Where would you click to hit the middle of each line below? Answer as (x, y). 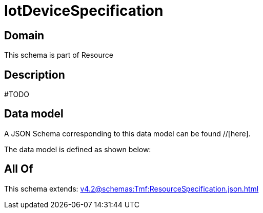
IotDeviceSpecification (84, 11)
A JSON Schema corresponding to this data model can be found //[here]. (127, 133)
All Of (19, 169)
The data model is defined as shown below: (78, 149)
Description (35, 75)
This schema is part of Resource (59, 55)
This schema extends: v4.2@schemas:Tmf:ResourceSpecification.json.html (131, 188)
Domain (24, 35)
